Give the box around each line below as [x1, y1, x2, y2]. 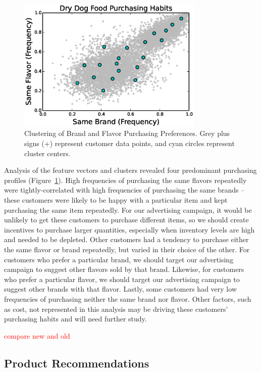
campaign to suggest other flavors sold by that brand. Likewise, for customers [4, 264, 244, 274]
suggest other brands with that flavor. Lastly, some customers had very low [4, 284, 237, 294]
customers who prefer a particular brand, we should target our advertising [4, 254, 234, 264]
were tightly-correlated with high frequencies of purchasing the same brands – [4, 184, 245, 195]
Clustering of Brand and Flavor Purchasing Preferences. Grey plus [24, 128, 230, 138]
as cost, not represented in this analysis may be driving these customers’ [4, 303, 228, 314]
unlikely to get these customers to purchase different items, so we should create [4, 214, 249, 225]
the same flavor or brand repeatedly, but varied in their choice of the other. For [4, 244, 250, 254]
